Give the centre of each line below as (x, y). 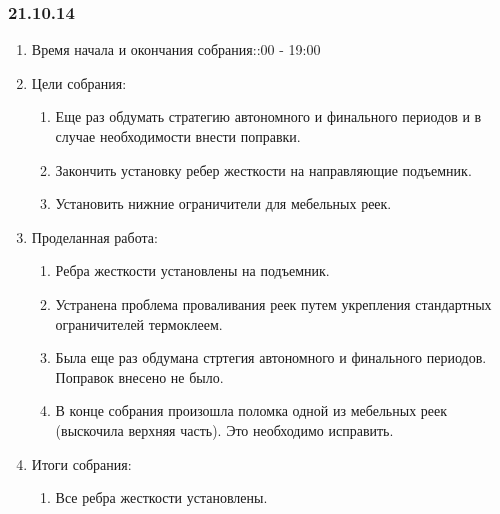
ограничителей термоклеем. (139, 323)
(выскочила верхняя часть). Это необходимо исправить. (224, 429)
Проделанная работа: (94, 236)
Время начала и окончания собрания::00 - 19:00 (176, 49)
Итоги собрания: (81, 463)
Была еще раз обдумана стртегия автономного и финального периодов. (271, 357)
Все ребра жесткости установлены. (161, 497)
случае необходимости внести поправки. (178, 136)
